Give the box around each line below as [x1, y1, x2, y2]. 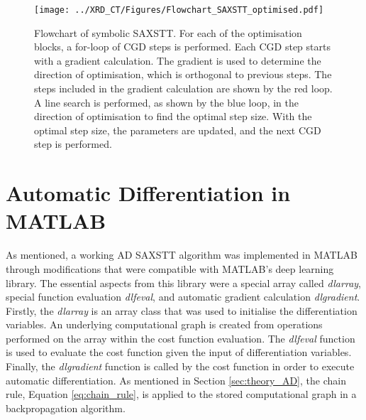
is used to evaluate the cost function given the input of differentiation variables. [6, 345, 352, 360]
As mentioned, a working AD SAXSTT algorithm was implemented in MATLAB [6, 247, 357, 262]
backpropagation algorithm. [6, 400, 126, 415]
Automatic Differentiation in [6, 178, 291, 208]
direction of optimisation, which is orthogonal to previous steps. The [34, 67, 332, 82]
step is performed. [34, 136, 112, 151]
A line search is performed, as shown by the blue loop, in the [34, 95, 299, 109]
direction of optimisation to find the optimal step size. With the [34, 109, 312, 124]
